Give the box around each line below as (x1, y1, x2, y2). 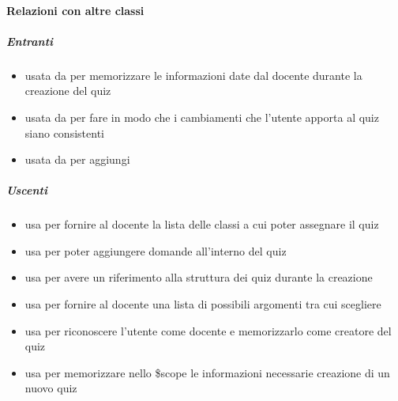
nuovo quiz (24, 380, 77, 396)
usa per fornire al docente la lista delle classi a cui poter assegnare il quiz (24, 216, 379, 233)
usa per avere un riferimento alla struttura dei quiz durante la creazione (24, 269, 373, 286)
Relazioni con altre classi (6, 2, 145, 18)
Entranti (6, 32, 54, 49)
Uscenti (6, 182, 47, 199)
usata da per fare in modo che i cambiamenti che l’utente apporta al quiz (24, 108, 379, 125)
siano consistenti (24, 124, 104, 141)
